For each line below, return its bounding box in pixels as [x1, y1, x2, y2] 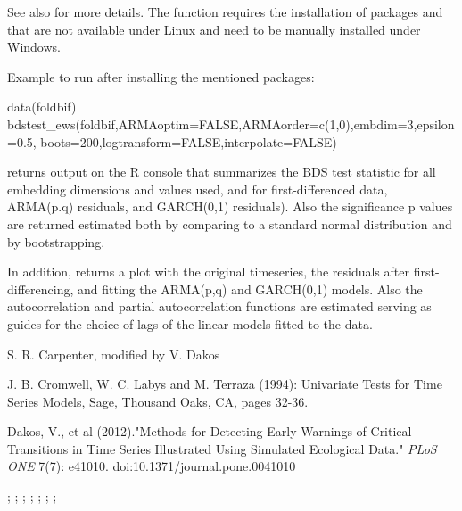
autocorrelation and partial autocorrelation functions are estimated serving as [7, 297, 432, 316]
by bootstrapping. [7, 232, 105, 251]
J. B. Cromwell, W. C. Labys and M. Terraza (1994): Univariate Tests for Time [7, 375, 442, 393]
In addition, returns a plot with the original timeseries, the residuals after [7, 262, 409, 281]
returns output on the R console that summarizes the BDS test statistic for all [7, 162, 436, 181]
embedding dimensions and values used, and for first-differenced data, [7, 179, 388, 198]
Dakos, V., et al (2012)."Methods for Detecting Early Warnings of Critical [7, 422, 412, 441]
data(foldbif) [7, 97, 77, 116]
